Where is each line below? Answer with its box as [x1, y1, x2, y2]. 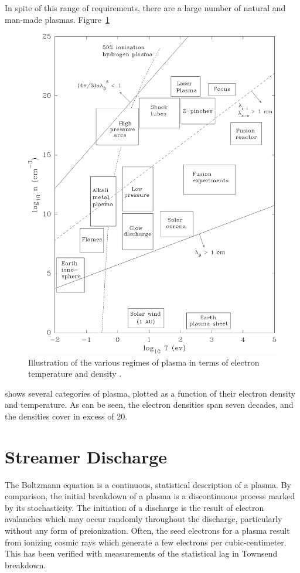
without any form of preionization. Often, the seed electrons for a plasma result [5, 524, 290, 537]
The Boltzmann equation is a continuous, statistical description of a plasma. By [5, 478, 291, 490]
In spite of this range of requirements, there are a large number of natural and [5, 2, 286, 13]
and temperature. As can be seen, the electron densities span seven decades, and [5, 398, 294, 411]
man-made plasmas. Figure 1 [5, 13, 110, 25]
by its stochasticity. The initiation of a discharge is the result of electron [5, 501, 264, 513]
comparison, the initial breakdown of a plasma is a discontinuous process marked [5, 490, 295, 502]
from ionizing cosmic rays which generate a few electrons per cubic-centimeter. [5, 536, 287, 548]
